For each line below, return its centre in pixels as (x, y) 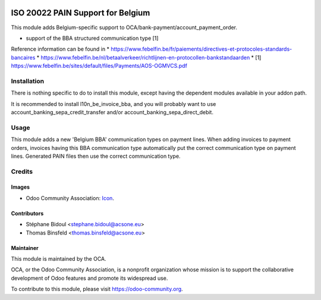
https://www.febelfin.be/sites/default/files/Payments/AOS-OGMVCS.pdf (99, 66)
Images (20, 187)
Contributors (27, 213)
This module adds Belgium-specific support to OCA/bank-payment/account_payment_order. (124, 27)
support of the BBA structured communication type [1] (92, 38)
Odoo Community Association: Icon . (70, 198)
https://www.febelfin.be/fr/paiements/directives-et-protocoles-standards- (202, 49)
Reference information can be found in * (60, 49)
